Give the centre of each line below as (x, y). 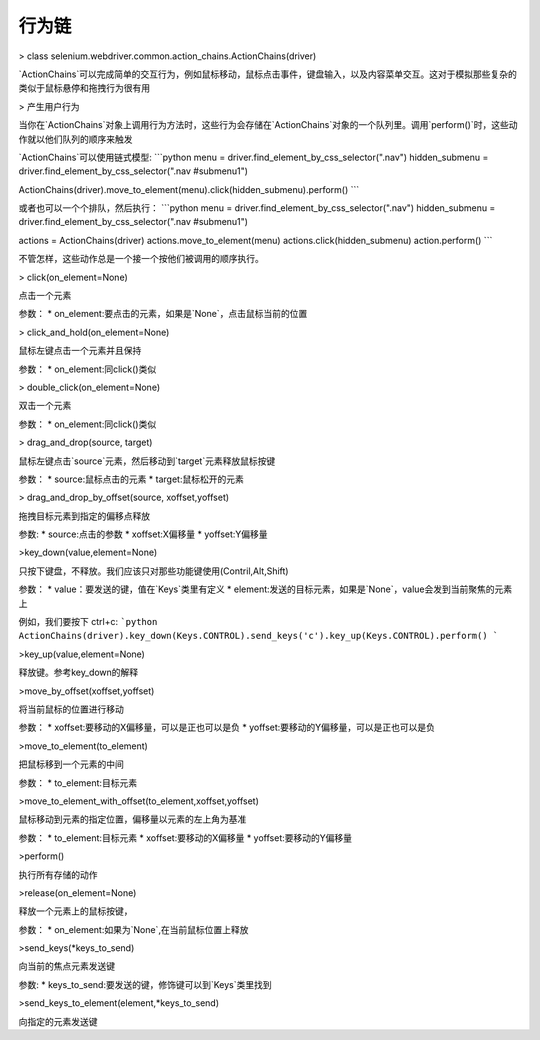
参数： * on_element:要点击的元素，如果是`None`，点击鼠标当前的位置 (163, 314)
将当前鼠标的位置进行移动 (71, 709)
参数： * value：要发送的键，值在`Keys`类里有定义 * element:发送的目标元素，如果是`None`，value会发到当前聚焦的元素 (265, 589)
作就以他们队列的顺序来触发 (75, 139)
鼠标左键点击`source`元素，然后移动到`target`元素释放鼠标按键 (147, 461)
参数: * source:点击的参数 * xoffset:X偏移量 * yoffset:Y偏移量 (143, 534)
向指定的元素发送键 (58, 1021)
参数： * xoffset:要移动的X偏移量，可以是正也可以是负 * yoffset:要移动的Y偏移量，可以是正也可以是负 (226, 727)
